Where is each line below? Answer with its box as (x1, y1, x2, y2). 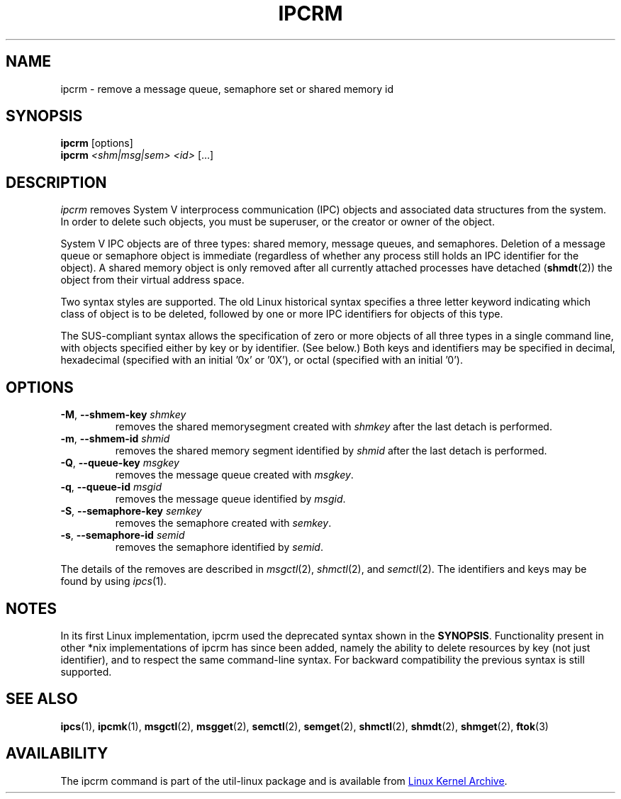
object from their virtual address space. (60, 274, 245, 286)
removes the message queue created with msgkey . (115, 469, 354, 481)
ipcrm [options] (60, 137, 133, 150)
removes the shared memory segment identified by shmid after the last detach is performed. (115, 445, 547, 457)
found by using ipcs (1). (60, 575, 167, 588)
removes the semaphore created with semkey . (115, 517, 332, 530)
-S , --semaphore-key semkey (60, 505, 202, 518)
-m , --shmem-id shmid (60, 432, 170, 445)
